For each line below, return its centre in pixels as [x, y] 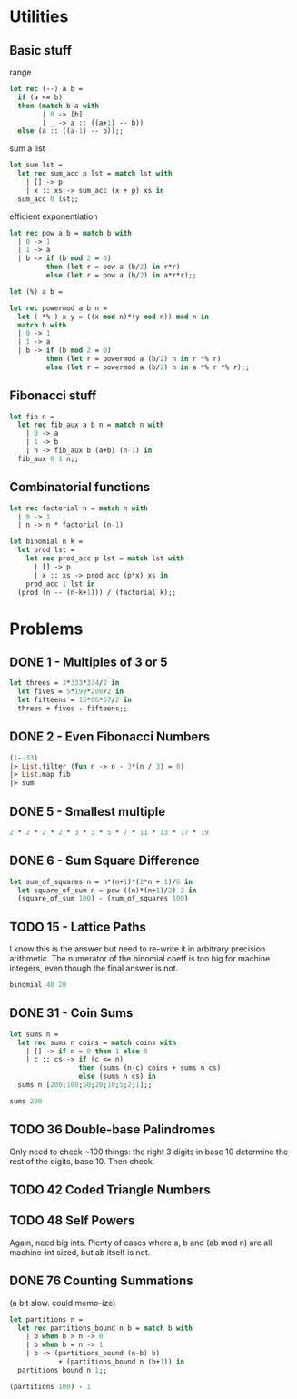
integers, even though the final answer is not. [94, 968]
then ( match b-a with [59, 106]
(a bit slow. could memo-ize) [63, 1303]
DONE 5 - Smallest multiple [88, 811]
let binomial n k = [46, 542]
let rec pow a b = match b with [70, 233]
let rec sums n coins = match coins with [97, 1042]
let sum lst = [36, 166]
